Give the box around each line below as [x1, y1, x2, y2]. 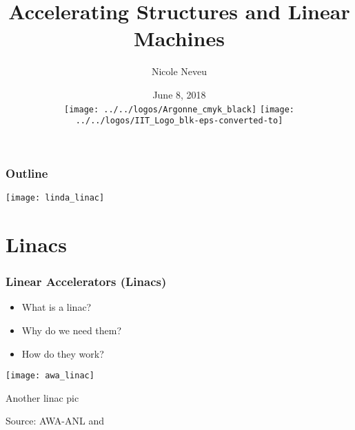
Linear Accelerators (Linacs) [6, 273, 167, 290]
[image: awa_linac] [6, 371, 94, 381]
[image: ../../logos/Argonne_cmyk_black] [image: [64, 104, 294, 114]
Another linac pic [6, 390, 79, 405]
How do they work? [21, 346, 104, 360]
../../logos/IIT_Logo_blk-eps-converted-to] [75, 116, 283, 126]
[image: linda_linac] [6, 193, 105, 203]
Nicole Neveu [151, 64, 207, 79]
